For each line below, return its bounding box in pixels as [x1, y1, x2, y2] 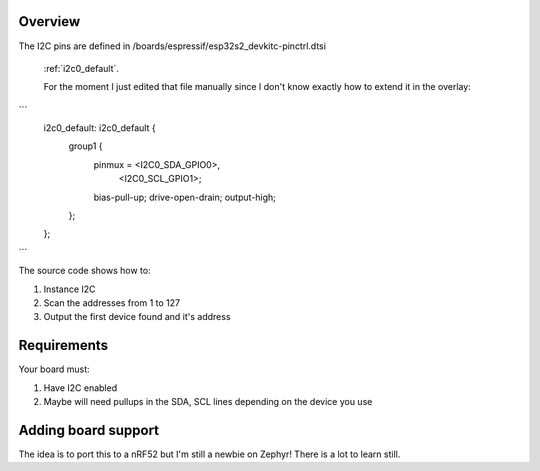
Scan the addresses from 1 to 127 [43, 296, 180, 309]
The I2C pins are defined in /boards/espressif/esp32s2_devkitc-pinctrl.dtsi [18, 40, 327, 52]
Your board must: [18, 363, 90, 375]
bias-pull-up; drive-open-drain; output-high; [93, 191, 277, 203]
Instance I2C [43, 283, 96, 295]
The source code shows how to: [18, 265, 151, 277]
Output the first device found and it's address [43, 311, 231, 323]
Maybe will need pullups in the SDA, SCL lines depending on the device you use [43, 396, 373, 408]
